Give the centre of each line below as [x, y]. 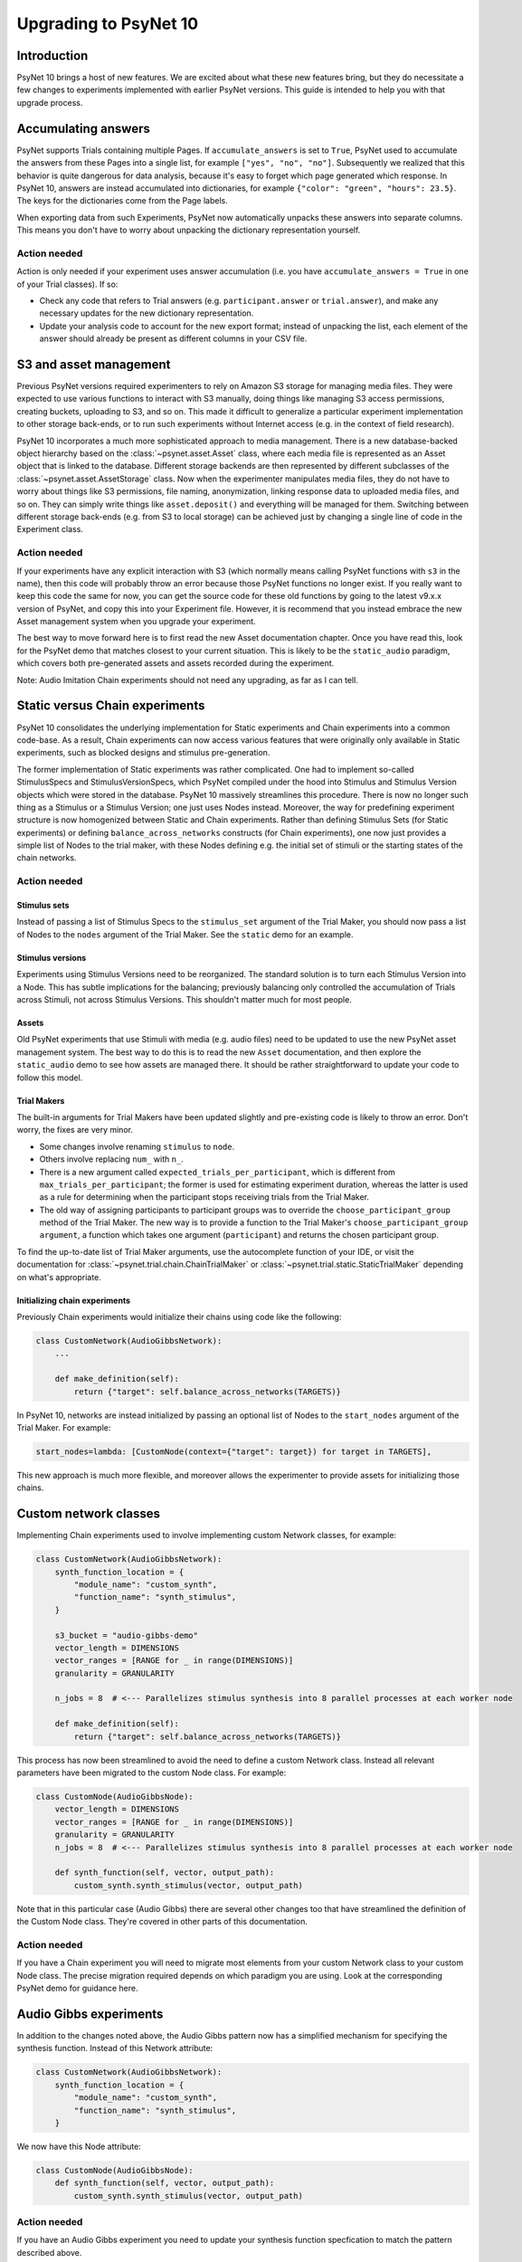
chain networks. [47, 858]
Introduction [52, 56]
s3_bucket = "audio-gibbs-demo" [127, 1635]
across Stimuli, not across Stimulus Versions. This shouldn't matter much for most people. [184, 999]
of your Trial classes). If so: [67, 284]
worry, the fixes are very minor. [75, 1130]
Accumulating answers [84, 128]
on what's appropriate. [59, 1277]
